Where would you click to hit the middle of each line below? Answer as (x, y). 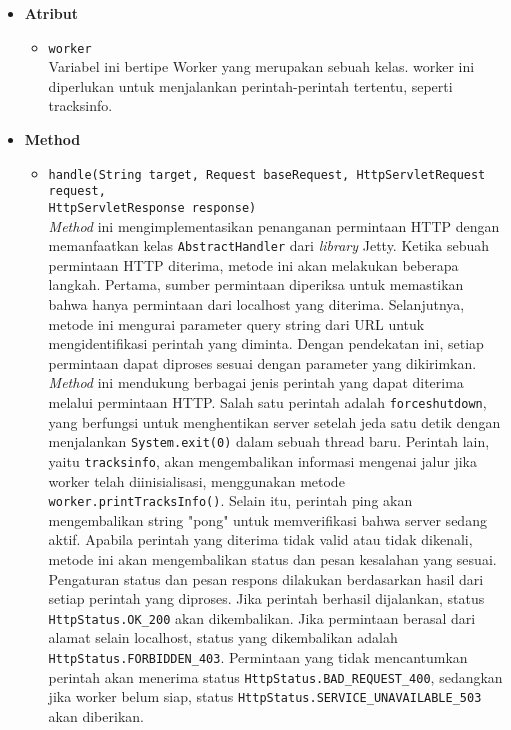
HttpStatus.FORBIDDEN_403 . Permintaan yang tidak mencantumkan (258, 657)
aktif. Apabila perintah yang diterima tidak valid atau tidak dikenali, (260, 539)
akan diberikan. (96, 716)
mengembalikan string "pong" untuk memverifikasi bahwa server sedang (267, 519)
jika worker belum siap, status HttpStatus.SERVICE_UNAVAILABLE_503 (265, 696)
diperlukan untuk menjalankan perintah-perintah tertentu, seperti (250, 85)
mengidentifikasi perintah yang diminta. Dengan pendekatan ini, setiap (266, 343)
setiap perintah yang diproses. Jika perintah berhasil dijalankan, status (266, 598)
